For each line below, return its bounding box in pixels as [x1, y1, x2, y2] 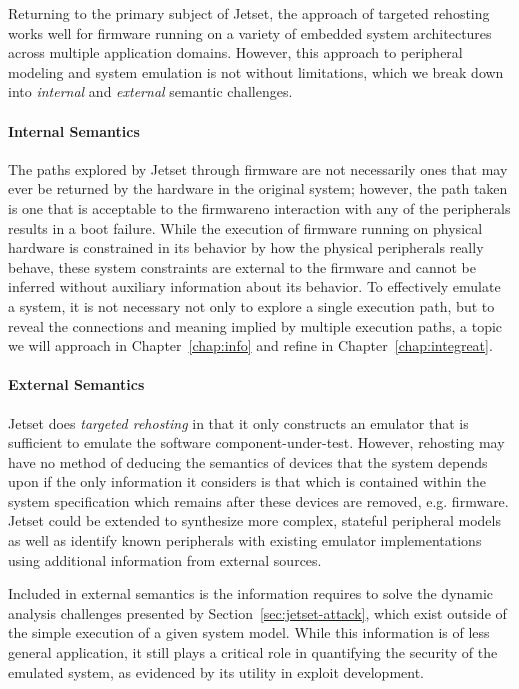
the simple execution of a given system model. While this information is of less [8, 622, 490, 643]
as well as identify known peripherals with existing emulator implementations [8, 530, 482, 551]
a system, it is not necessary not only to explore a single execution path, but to [8, 295, 495, 316]
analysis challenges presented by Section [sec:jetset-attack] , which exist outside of [8, 602, 507, 623]
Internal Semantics [8, 120, 140, 141]
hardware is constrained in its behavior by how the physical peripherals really [8, 237, 484, 258]
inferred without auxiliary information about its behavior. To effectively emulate [8, 276, 501, 297]
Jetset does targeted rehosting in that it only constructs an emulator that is [8, 412, 469, 433]
